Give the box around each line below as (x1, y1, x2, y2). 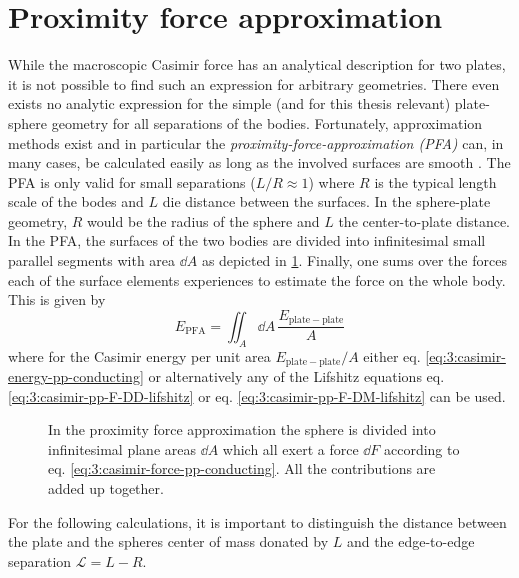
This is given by (8, 289, 106, 310)
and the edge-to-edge (346, 531, 475, 552)
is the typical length (374, 171, 497, 192)
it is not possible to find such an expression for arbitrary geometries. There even (8, 73, 500, 94)
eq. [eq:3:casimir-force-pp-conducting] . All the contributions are (48, 458, 436, 479)
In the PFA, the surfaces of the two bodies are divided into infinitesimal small (8, 230, 486, 251)
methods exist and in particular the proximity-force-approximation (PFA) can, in (8, 132, 504, 153)
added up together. (48, 477, 164, 498)
